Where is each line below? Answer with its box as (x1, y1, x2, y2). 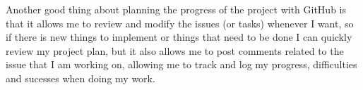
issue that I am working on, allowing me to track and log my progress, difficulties (6, 57, 357, 72)
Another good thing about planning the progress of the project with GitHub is (6, 2, 347, 16)
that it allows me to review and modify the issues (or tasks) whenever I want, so (6, 15, 354, 30)
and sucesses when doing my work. (6, 70, 155, 85)
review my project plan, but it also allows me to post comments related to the (6, 43, 344, 58)
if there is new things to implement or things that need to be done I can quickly (6, 30, 352, 44)
